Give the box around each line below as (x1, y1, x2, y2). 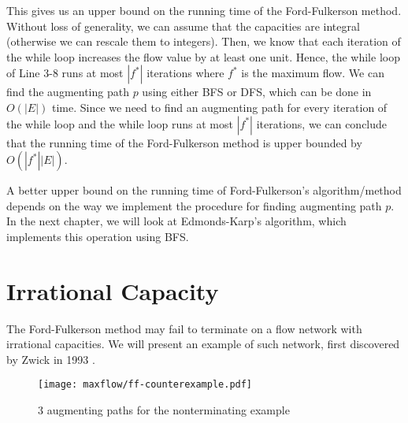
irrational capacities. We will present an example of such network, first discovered (6, 336, 400, 352)
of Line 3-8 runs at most (6, 65, 124, 81)
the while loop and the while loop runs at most (6, 115, 233, 132)
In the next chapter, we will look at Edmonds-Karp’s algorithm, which (6, 213, 347, 229)
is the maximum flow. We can (241, 65, 384, 81)
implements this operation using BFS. (6, 228, 189, 244)
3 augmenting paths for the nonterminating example (38, 402, 290, 418)
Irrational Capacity (6, 274, 219, 306)
